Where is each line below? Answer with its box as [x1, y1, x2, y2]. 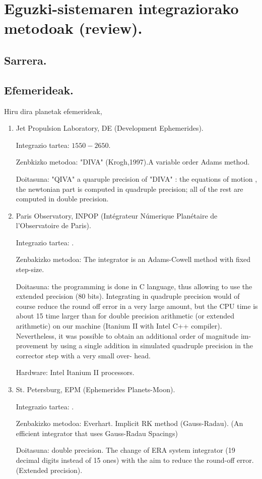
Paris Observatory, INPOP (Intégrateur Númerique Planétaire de [16, 210, 218, 221]
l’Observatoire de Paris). [16, 220, 91, 231]
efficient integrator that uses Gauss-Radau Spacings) [16, 428, 178, 438]
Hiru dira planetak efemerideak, [4, 105, 102, 116]
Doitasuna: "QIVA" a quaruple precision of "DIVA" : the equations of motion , [16, 173, 257, 184]
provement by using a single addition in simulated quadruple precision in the [16, 340, 253, 351]
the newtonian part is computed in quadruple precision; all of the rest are [16, 183, 243, 194]
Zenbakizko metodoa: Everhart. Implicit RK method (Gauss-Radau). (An [16, 418, 243, 429]
